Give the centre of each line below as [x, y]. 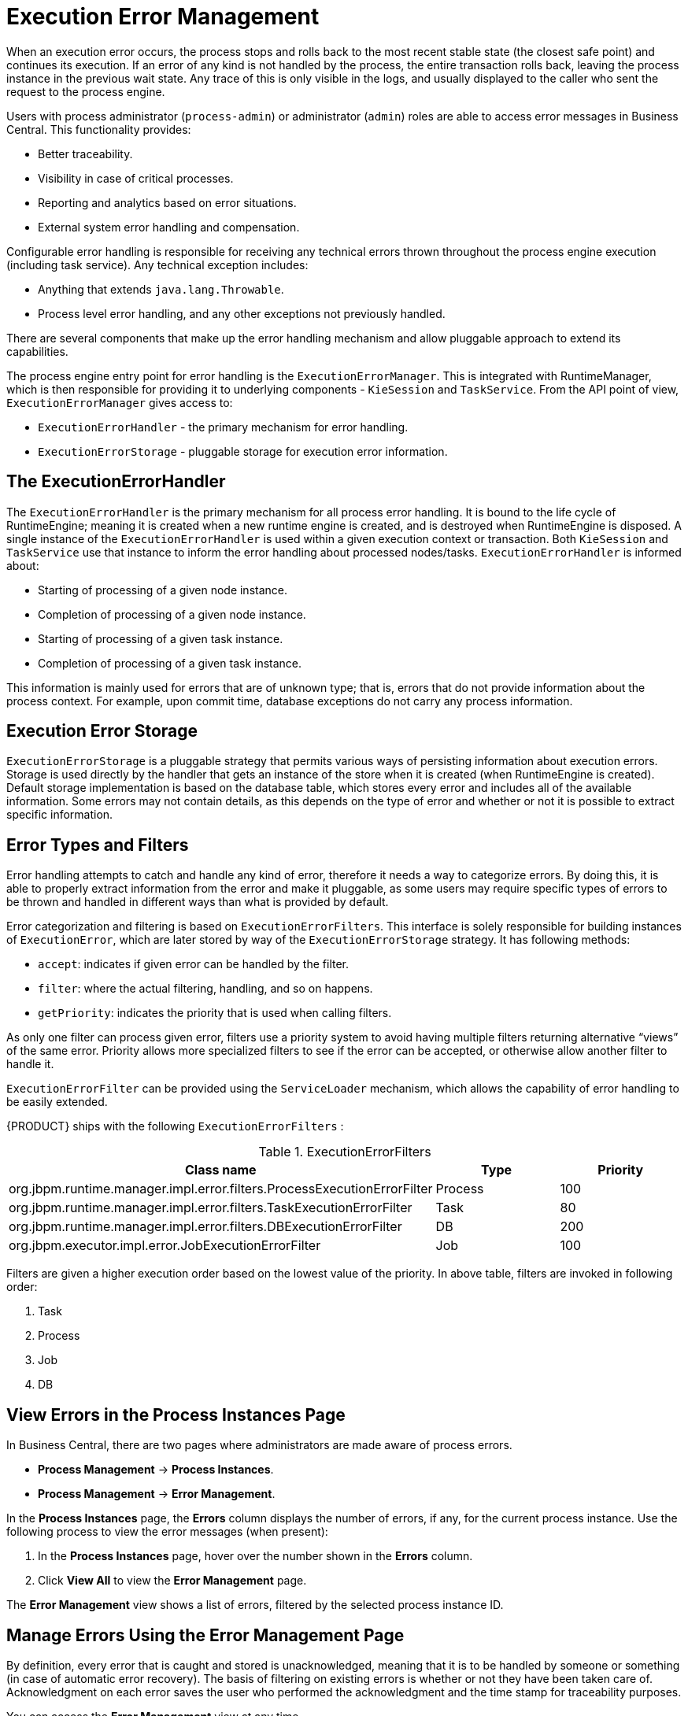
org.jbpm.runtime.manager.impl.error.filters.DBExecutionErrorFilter [205, 1227]
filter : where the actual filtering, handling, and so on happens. [205, 989]
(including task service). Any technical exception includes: [157, 264]
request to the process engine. [86, 91]
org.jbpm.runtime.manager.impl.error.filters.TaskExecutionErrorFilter [211, 1208]
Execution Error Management [163, 17]
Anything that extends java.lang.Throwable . [161, 289]
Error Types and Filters [98, 845]
